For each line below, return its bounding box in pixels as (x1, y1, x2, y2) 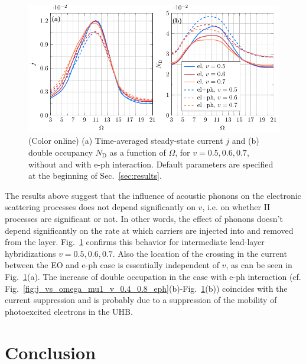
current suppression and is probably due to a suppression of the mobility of (5, 294, 277, 306)
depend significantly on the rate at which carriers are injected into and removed (5, 224, 294, 236)
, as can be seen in (226, 259, 292, 271)
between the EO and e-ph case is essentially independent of (5, 259, 219, 271)
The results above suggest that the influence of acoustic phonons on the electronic (5, 189, 301, 201)
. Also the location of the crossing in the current (112, 247, 287, 259)
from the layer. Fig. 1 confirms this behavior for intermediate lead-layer (5, 236, 265, 248)
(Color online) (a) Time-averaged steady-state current (28, 134, 223, 147)
